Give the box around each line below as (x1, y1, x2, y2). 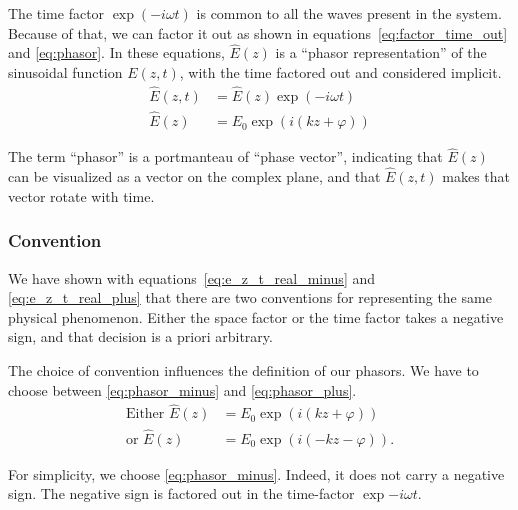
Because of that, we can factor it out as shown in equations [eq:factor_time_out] (8, 22, 508, 43)
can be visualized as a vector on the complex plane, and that (8, 166, 381, 187)
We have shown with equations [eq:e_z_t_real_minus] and (8, 267, 376, 288)
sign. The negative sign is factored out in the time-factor (8, 483, 355, 504)
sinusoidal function (8, 62, 123, 82)
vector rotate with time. (8, 185, 155, 206)
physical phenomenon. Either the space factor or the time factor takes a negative (8, 306, 504, 327)
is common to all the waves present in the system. (196, 3, 502, 23)
